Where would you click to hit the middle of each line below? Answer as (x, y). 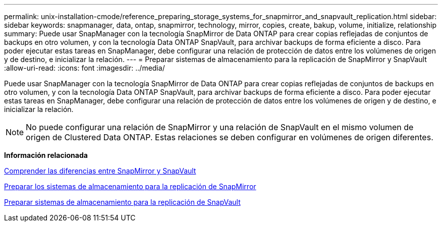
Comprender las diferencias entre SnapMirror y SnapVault (100, 171)
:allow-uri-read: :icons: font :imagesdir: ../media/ (85, 68)
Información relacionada (46, 155)
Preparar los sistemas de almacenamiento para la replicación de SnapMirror (130, 186)
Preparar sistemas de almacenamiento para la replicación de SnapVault (122, 202)
